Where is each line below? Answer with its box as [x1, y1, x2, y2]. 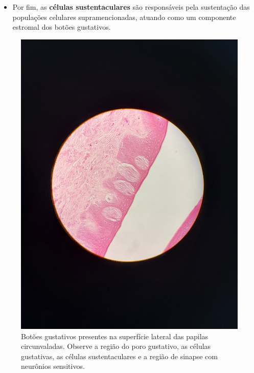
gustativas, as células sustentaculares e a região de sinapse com [21, 350, 218, 361]
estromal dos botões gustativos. [12, 22, 111, 32]
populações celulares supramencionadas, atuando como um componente [12, 11, 236, 22]
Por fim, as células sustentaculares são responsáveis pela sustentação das [12, 2, 250, 12]
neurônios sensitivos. [21, 361, 85, 371]
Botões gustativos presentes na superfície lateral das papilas [21, 330, 209, 341]
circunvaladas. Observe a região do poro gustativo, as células [21, 341, 211, 351]
